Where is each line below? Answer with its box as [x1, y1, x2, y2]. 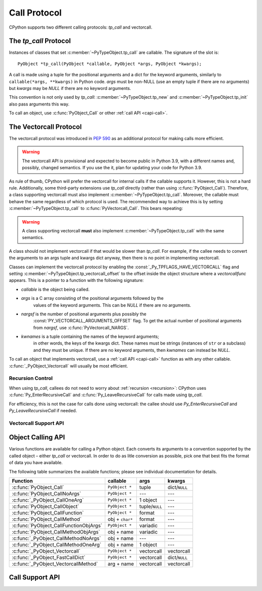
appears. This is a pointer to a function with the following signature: [9, 278, 144, 283]
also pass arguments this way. [9, 101, 70, 107]
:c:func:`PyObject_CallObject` [12, 503, 80, 510]
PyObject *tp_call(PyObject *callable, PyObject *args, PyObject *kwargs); [17, 61, 202, 67]
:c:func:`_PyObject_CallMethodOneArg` [12, 541, 101, 548]
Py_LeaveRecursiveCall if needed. [9, 407, 77, 413]
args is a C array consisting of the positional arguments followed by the [21, 295, 164, 301]
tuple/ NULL [139, 503, 163, 510]
